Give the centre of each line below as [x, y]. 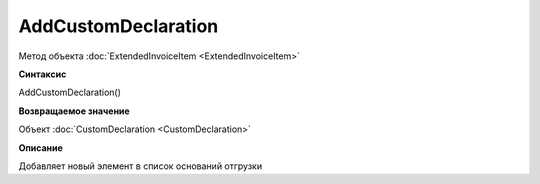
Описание [41, 147]
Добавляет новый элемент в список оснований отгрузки [140, 166]
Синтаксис [42, 74]
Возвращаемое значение [74, 111]
